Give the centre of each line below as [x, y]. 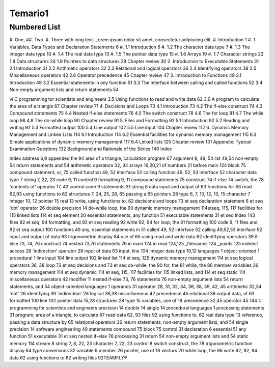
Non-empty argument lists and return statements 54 [64, 90]
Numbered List [35, 27]
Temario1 [29, 13]
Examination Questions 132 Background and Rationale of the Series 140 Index [91, 149]
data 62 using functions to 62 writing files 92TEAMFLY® [68, 358]
